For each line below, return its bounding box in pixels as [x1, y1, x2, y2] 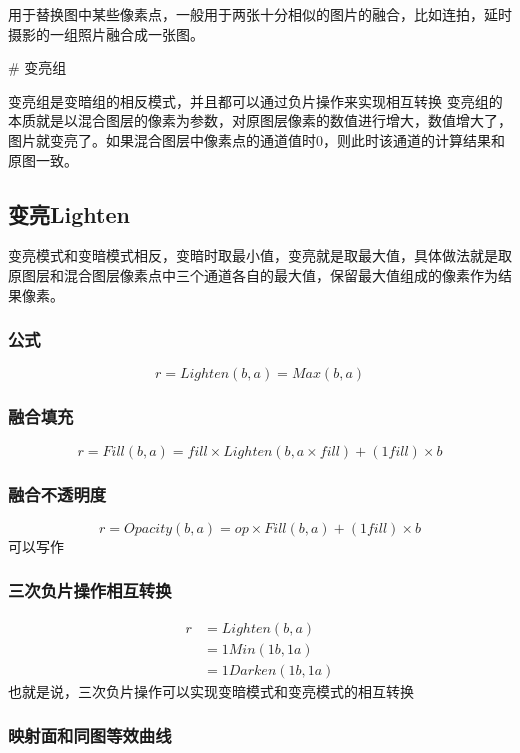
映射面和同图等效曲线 [8, 723, 172, 748]
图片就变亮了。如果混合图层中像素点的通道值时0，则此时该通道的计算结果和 [8, 129, 505, 150]
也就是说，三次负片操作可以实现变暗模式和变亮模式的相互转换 [8, 680, 414, 701]
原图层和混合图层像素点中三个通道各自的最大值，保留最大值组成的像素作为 [8, 264, 498, 285]
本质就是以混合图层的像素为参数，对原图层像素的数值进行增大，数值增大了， [8, 110, 512, 131]
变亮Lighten [8, 198, 130, 229]
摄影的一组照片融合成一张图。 [8, 23, 204, 44]
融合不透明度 [8, 481, 107, 506]
